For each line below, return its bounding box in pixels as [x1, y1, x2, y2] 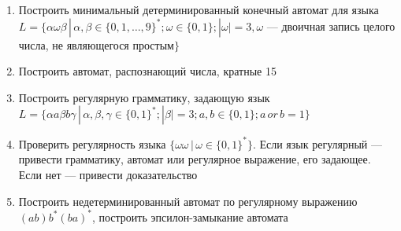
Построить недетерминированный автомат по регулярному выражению [18, 192, 358, 209]
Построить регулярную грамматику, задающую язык [18, 89, 270, 105]
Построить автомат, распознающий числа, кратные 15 [18, 63, 277, 79]
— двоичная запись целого [266, 17, 395, 34]
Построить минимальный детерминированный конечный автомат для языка [18, 2, 379, 17]
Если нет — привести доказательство [18, 167, 198, 183]
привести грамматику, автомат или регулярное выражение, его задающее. [18, 151, 371, 167]
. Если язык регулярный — [252, 135, 382, 152]
